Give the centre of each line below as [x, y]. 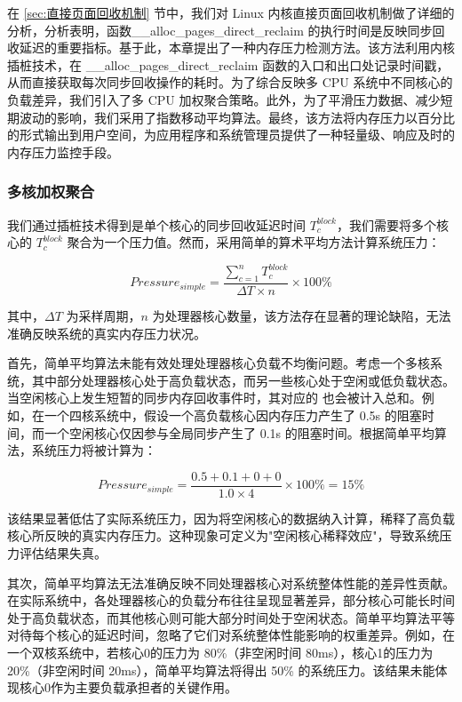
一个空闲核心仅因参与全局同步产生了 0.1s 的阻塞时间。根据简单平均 [239, 432]
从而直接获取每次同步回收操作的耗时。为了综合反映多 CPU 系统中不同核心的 [230, 82]
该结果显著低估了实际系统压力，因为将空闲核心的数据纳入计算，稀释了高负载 [231, 518]
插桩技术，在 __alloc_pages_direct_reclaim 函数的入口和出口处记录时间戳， [228, 64]
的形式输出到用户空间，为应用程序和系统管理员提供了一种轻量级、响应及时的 [231, 135]
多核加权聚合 [51, 191]
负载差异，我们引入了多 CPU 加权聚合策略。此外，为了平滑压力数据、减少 [224, 99]
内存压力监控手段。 [63, 152]
